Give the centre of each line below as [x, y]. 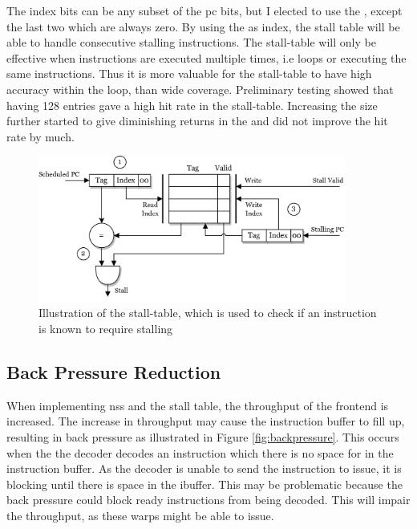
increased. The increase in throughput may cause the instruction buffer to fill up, [206, 421]
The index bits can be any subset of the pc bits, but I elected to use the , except [204, 10]
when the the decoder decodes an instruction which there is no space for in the [200, 452]
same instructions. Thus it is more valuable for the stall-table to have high [189, 73]
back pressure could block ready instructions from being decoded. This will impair [208, 500]
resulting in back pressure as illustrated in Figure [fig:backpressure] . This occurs [203, 436]
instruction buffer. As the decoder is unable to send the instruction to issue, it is [204, 468]
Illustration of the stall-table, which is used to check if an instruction [208, 313]
